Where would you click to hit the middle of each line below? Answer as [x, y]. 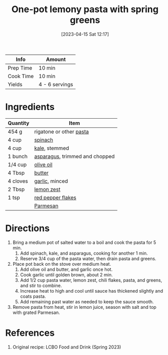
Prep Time [20, 68]
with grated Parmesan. [36, 312]
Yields [15, 84]
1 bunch [18, 156]
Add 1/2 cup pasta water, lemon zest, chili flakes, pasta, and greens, [91, 280]
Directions [27, 228]
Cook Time [21, 76]
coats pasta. [33, 296]
